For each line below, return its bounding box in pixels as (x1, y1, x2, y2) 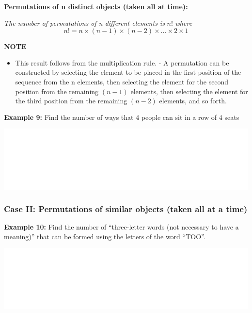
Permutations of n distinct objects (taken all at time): (4, 1, 188, 11)
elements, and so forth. (159, 96, 227, 106)
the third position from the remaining (15, 96, 127, 106)
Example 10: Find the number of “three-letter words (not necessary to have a (4, 222, 239, 232)
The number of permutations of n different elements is (4, 17, 165, 28)
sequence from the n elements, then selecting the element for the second (15, 76, 229, 86)
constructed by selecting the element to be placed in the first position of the (15, 67, 241, 77)
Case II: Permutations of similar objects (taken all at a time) (4, 202, 248, 214)
